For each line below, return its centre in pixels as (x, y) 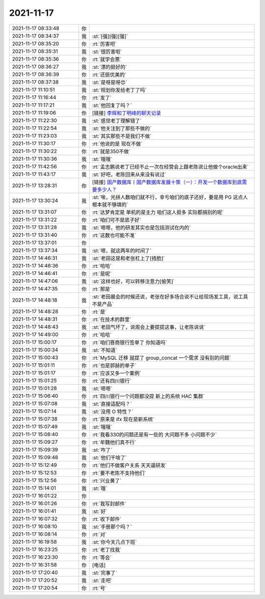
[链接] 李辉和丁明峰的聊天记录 (127, 113)
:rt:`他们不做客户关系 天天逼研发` (130, 465)
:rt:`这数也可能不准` (114, 235)
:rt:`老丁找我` (107, 549)
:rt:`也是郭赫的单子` (114, 365)
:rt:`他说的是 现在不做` (117, 143)
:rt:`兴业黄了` (107, 481)
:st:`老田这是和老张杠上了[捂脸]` (129, 258)
